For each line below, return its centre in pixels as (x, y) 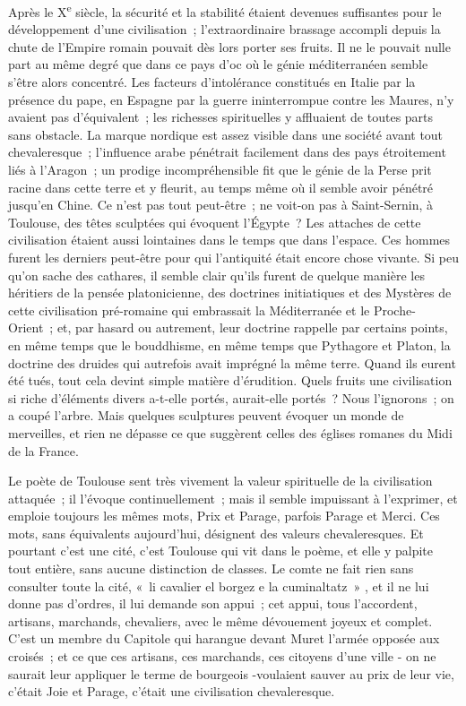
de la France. (43, 450)
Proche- (394, 310)
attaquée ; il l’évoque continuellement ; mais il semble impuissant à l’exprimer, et (233, 498)
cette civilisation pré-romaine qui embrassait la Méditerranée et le (189, 310)
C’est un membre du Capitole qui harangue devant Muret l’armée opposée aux (224, 638)
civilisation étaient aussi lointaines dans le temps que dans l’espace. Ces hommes (229, 240)
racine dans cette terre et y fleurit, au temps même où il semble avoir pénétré (221, 187)
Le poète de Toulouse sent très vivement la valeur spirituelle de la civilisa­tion (220, 481)
